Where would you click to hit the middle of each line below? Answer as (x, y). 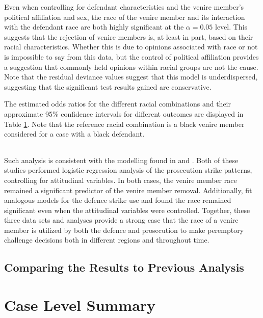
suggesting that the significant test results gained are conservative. (108, 86)
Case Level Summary (80, 305)
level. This (231, 27)
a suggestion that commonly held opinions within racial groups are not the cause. (131, 67)
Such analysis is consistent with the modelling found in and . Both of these (121, 160)
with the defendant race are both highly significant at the (94, 27)
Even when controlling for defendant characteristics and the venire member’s (124, 7)
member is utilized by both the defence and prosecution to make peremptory (124, 230)
